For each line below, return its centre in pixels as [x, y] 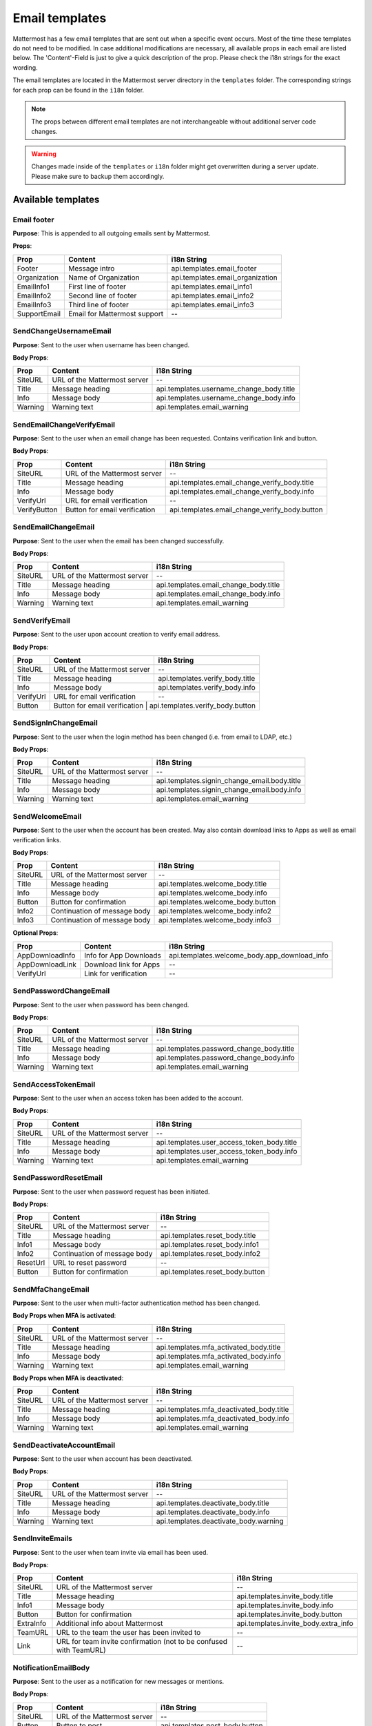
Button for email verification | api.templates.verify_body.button [155, 706]
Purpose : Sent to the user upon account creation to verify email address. [116, 634]
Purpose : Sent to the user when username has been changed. [101, 345]
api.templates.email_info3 [213, 304]
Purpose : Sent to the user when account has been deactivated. [103, 1459]
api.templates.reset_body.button [213, 1272]
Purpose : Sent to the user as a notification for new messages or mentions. [118, 1682]
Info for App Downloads [123, 955]
